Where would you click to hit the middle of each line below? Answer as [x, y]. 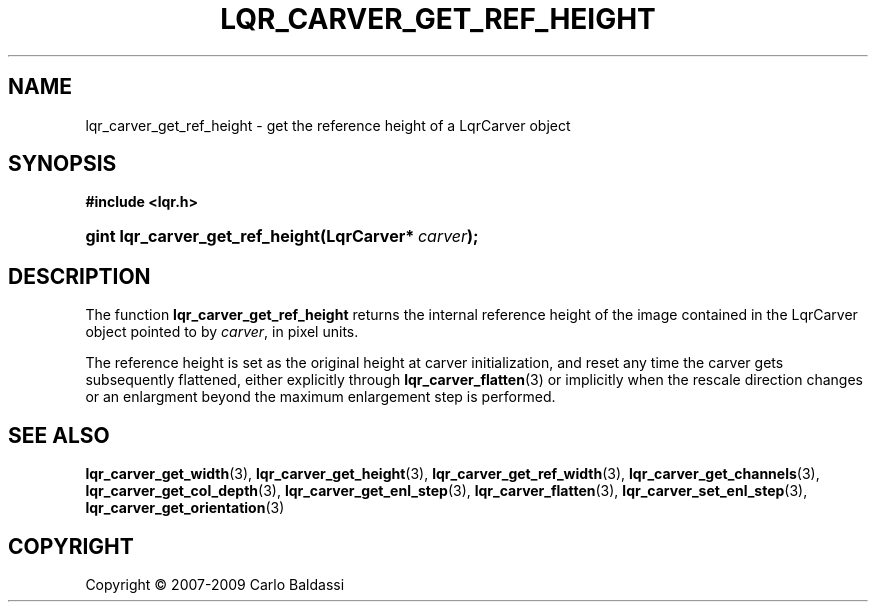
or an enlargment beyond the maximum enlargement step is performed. [320, 397]
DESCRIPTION [79, 276]
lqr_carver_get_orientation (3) [185, 508]
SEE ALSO [59, 435]
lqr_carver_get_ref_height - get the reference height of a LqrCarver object [328, 125]
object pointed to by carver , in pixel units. [222, 332]
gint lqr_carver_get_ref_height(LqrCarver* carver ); [282, 236]
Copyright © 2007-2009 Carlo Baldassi [215, 584]
